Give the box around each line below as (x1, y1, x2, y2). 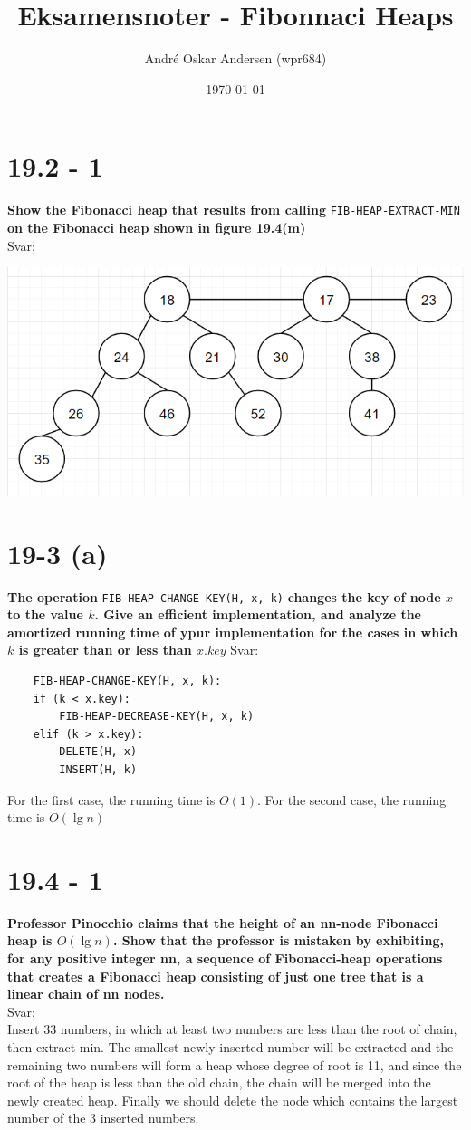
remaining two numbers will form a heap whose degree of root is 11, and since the (7, 1055, 462, 1074)
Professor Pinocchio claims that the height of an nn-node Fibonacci (7, 913, 438, 932)
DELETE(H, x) (59, 745, 138, 759)
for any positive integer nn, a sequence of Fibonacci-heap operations (7, 949, 443, 968)
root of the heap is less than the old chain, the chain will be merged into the (7, 1073, 431, 1092)
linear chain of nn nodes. (7, 984, 165, 1003)
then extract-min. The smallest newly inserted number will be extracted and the (7, 1037, 454, 1056)
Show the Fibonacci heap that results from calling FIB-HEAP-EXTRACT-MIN (7, 200, 460, 219)
